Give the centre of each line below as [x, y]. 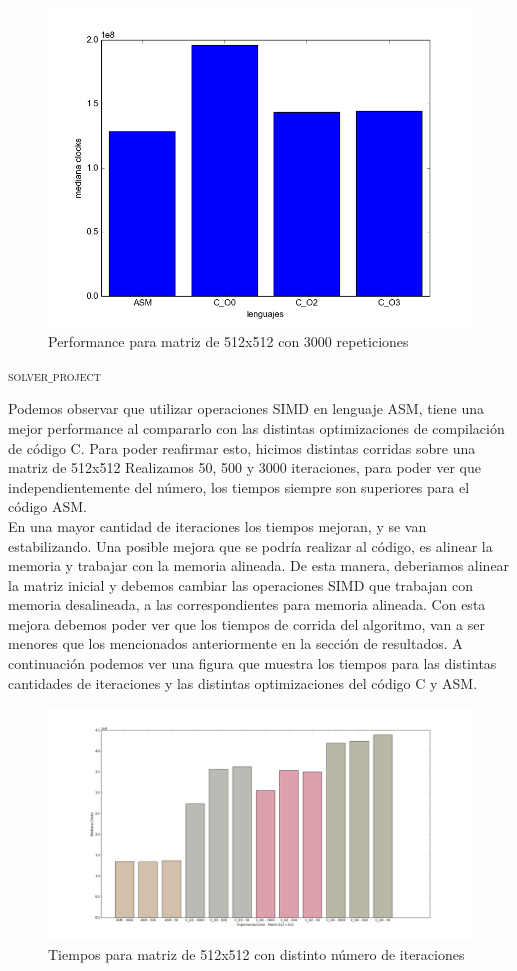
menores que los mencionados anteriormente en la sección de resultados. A [235, 643]
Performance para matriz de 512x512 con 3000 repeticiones [228, 341]
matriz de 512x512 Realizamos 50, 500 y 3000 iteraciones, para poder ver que [245, 467]
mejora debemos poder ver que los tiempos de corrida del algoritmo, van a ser [246, 623]
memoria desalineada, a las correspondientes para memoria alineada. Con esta [247, 604]
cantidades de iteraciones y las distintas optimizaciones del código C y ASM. [243, 682]
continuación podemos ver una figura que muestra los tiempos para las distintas [252, 663]
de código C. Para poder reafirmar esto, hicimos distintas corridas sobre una [242, 447]
